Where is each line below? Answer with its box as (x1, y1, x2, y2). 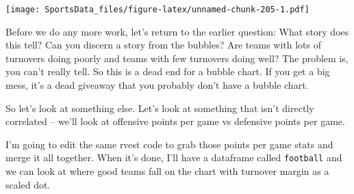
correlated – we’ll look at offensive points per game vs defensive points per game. (5, 114, 345, 128)
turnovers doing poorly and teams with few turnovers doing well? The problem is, (5, 51, 349, 65)
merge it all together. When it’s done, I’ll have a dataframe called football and (5, 150, 342, 165)
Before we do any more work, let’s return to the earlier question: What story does (5, 24, 349, 38)
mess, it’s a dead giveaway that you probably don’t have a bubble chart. (5, 78, 309, 92)
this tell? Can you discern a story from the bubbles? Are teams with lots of (5, 38, 322, 52)
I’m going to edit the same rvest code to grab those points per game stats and (5, 137, 333, 151)
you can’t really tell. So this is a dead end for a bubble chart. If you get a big (5, 64, 330, 79)
